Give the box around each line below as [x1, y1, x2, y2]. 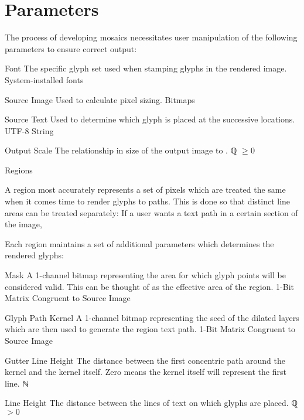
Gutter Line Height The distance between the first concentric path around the [5, 354, 285, 366]
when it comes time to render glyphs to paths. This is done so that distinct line [5, 195, 291, 207]
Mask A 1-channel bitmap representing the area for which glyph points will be [5, 269, 286, 281]
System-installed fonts [5, 73, 84, 86]
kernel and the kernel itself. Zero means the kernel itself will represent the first [5, 366, 286, 378]
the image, [5, 218, 42, 230]
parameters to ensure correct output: [5, 42, 137, 54]
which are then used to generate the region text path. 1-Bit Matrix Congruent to [5, 323, 295, 335]
